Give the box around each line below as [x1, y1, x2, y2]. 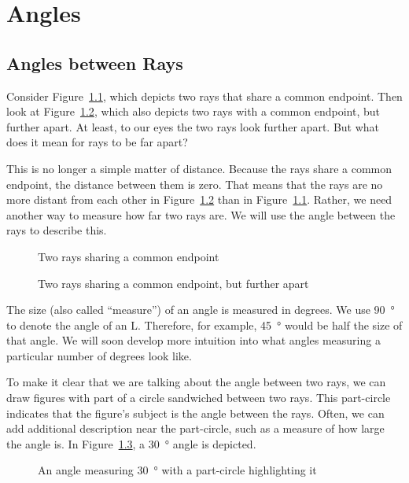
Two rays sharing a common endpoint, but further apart [38, 275, 309, 291]
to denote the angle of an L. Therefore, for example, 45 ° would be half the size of [6, 316, 403, 333]
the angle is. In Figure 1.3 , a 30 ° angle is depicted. [6, 435, 256, 452]
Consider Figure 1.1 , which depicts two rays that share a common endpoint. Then [6, 87, 403, 104]
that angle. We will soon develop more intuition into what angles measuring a [6, 332, 381, 348]
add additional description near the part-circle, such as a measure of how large [6, 420, 385, 437]
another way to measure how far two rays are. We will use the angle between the [6, 206, 396, 223]
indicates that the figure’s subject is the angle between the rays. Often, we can [6, 404, 385, 421]
